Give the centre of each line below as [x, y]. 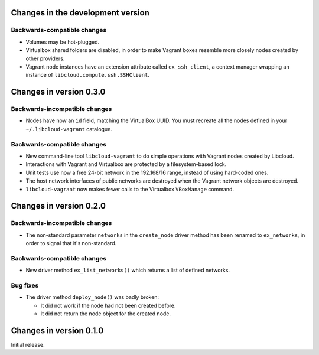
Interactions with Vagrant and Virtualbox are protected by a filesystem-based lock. [126, 164]
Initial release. [28, 345]
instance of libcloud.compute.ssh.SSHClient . [88, 75]
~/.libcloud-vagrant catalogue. [69, 129]
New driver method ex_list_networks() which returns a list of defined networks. [128, 270]
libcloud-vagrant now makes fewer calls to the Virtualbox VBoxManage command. [130, 189]
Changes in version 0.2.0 [58, 206]
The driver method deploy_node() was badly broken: [92, 297]
